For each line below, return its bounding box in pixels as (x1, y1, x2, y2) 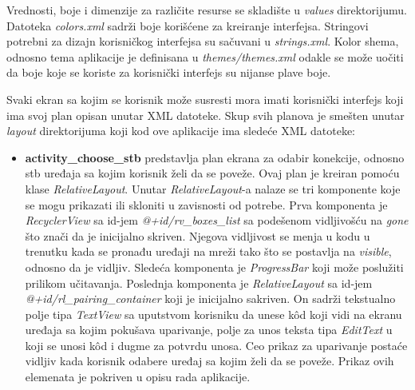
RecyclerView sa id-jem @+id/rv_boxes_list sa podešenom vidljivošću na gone (25, 212, 409, 229)
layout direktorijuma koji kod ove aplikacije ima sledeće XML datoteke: (6, 122, 355, 139)
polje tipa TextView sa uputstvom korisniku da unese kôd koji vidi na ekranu (25, 305, 402, 322)
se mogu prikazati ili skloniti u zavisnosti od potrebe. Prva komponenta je (25, 196, 388, 213)
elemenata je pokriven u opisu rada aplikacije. (25, 368, 251, 385)
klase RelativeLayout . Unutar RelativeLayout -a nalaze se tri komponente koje (25, 180, 401, 197)
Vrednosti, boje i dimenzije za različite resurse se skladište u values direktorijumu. (6, 2, 407, 18)
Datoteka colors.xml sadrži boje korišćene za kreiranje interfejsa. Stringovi (6, 17, 369, 34)
